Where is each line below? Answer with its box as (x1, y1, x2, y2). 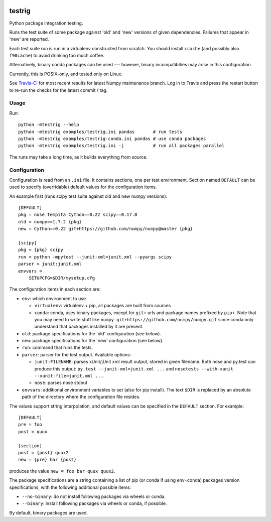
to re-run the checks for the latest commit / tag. (9, 87, 108, 93)
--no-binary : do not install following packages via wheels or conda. (22, 493, 166, 499)
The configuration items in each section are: (9, 286, 101, 292)
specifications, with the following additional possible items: (9, 484, 131, 490)
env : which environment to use (22, 295, 86, 301)
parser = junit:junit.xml (18, 261, 82, 267)
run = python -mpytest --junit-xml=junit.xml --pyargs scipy (18, 254, 172, 259)
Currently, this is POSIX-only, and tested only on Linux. (9, 71, 123, 77)
